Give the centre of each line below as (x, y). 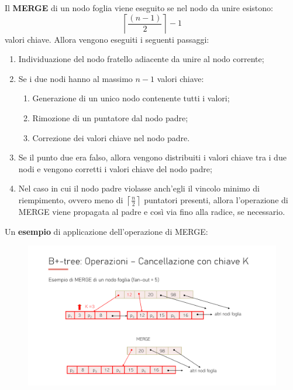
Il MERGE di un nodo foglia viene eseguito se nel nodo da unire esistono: (139, 8)
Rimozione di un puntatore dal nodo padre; (110, 117)
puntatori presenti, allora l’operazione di (216, 199)
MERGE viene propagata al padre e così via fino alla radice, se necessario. (152, 211)
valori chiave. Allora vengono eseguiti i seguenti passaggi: (107, 39)
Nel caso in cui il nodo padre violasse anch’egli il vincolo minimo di (139, 188)
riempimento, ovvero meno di (71, 199)
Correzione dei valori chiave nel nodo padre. (111, 137)
